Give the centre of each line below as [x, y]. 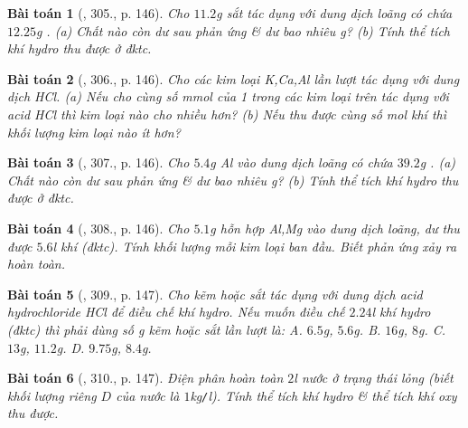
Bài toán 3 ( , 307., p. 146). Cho [98, 162]
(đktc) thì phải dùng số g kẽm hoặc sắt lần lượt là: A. [155, 329]
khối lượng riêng [52, 395]
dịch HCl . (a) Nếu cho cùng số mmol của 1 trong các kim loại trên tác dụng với [228, 96]
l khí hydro [401, 312]
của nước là [148, 395]
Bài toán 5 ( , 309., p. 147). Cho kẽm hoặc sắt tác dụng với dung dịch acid [215, 294]
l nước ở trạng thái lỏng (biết [374, 378]
